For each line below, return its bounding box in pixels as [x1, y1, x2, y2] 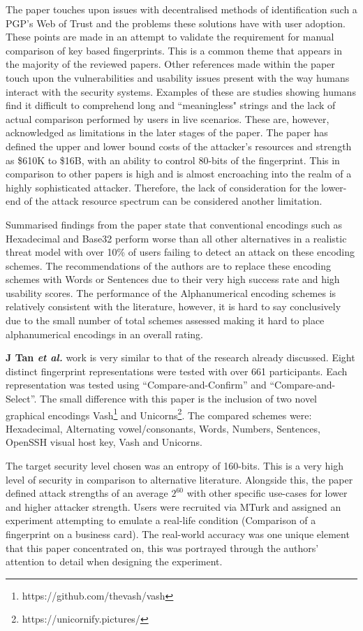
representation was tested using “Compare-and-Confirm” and [6, 377, 267, 392]
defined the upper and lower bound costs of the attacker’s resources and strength [6, 138, 352, 153]
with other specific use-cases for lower [186, 486, 348, 500]
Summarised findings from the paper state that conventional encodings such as [6, 217, 343, 231]
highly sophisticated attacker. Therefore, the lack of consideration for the [6, 180, 318, 194]
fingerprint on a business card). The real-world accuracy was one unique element [6, 527, 350, 542]
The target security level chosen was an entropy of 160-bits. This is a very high [6, 458, 343, 473]
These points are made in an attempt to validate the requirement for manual [6, 29, 334, 44]
